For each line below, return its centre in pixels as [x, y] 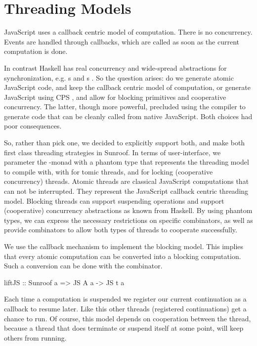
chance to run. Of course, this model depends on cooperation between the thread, [128, 318]
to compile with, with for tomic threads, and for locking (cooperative [108, 171]
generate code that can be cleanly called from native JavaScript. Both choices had [128, 116]
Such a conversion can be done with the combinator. [83, 266]
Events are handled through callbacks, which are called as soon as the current [122, 41]
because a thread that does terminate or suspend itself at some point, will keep [124, 328]
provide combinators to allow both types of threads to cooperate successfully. [121, 230]
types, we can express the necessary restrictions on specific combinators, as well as [128, 220]
